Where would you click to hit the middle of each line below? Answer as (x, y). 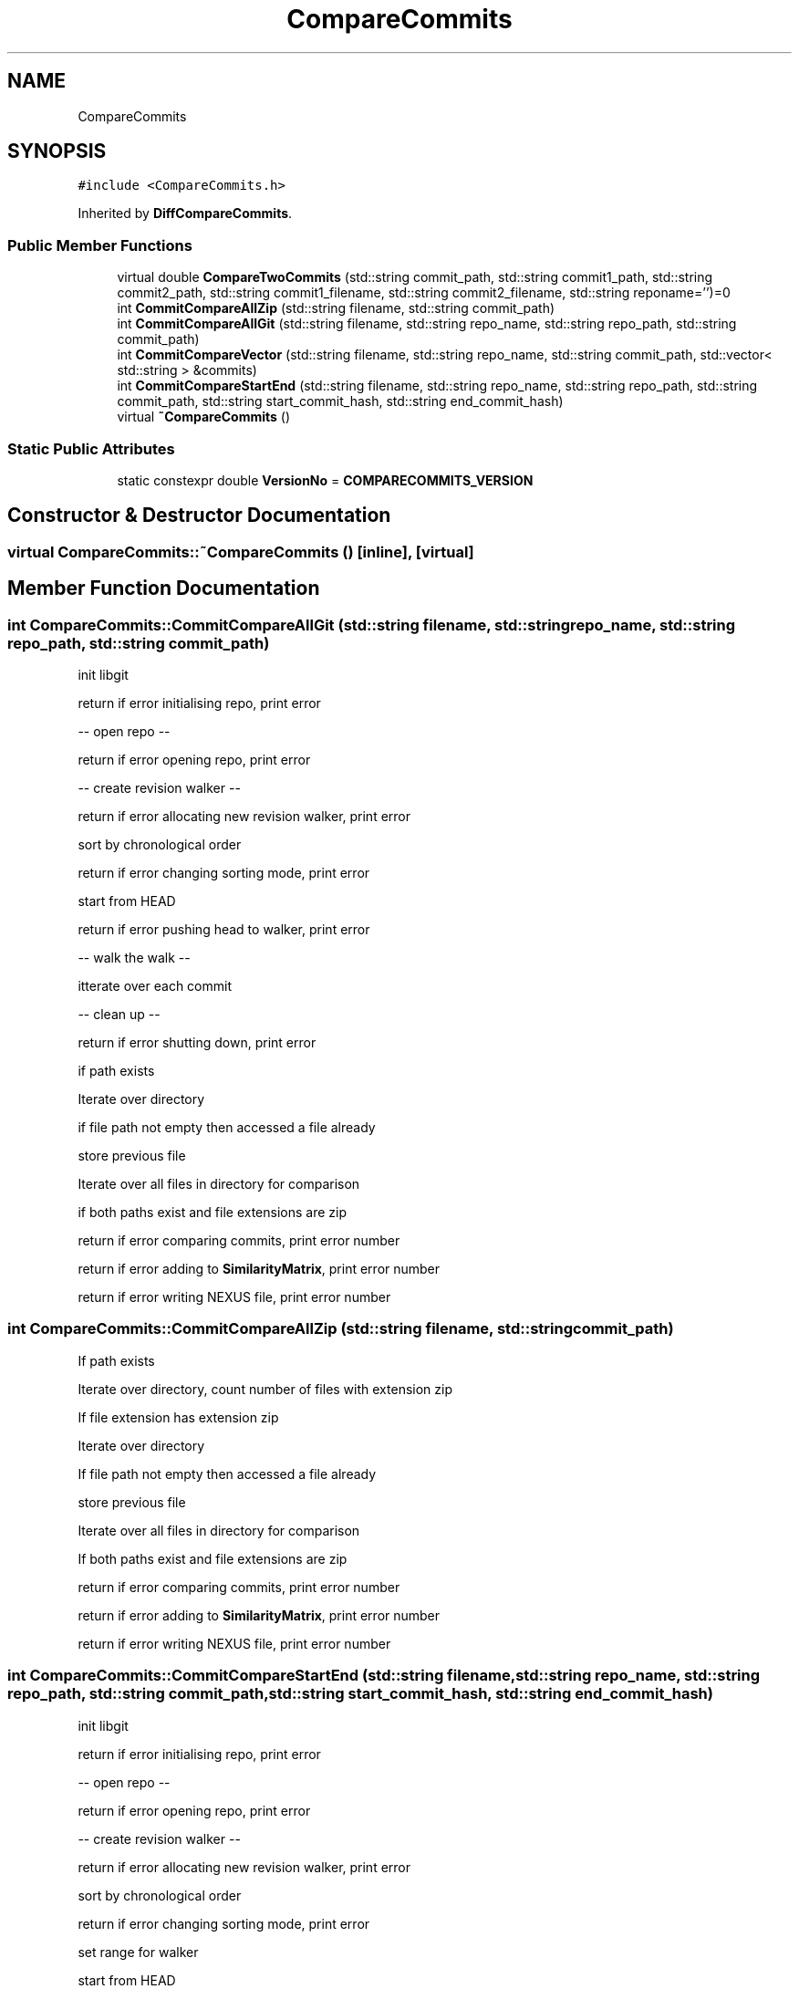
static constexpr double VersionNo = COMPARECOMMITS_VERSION (325, 480)
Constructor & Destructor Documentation (199, 515)
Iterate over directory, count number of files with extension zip (265, 1389)
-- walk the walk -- (134, 958)
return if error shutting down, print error (197, 1042)
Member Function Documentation (164, 588)
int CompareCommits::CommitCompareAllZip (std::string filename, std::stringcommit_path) (341, 1329)
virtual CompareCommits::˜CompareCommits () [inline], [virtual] (241, 552)
